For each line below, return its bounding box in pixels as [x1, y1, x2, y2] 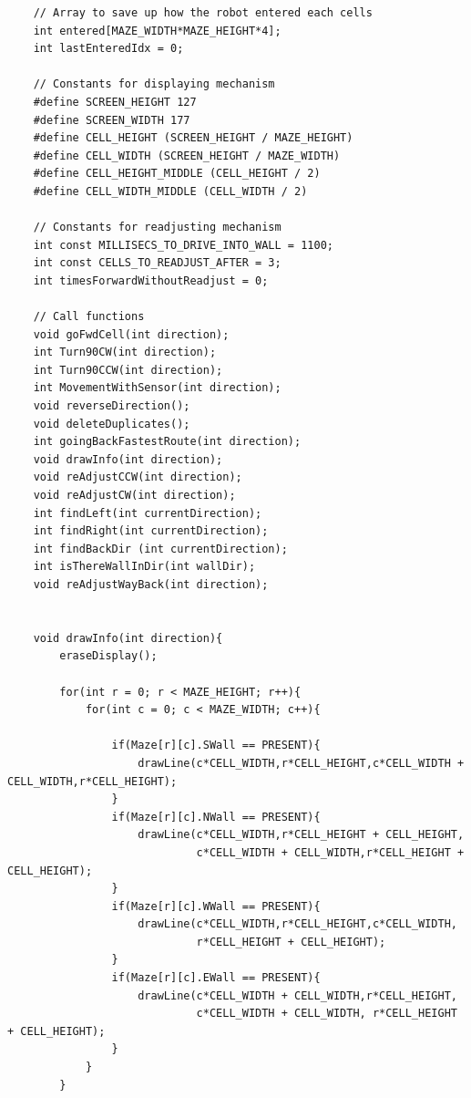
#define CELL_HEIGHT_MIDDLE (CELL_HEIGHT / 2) [33, 167, 321, 181]
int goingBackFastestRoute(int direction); [33, 435, 302, 449]
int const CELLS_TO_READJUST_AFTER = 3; [33, 256, 282, 270]
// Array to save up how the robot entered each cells [33, 6, 373, 19]
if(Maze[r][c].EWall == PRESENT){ [111, 971, 321, 985]
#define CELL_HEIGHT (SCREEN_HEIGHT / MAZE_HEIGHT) [33, 131, 353, 145]
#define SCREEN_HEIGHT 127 [33, 95, 197, 109]
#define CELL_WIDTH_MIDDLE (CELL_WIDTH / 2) [33, 184, 308, 198]
